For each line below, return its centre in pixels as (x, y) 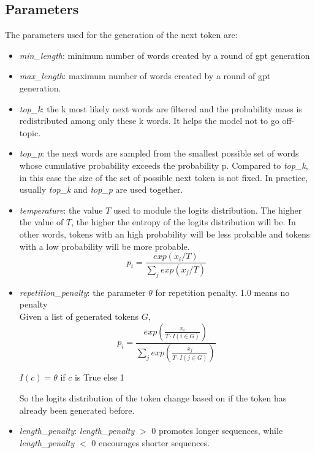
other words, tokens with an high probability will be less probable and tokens (165, 234)
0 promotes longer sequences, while (217, 431)
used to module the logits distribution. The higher (208, 210)
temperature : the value (61, 210)
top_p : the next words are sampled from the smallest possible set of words (159, 153)
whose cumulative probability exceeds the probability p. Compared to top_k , (164, 165)
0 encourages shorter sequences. (151, 442)
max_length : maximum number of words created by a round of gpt (145, 76)
